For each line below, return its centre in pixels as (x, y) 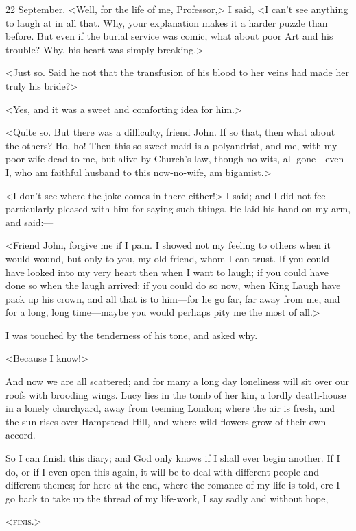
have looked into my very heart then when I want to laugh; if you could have (167, 272)
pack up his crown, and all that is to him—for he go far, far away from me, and (173, 298)
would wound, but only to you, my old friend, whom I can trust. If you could (167, 258)
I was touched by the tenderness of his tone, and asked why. (132, 335)
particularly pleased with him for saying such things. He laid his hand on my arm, (178, 209)
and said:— (29, 222)
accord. (21, 435)
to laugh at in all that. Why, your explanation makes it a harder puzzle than (167, 22)
